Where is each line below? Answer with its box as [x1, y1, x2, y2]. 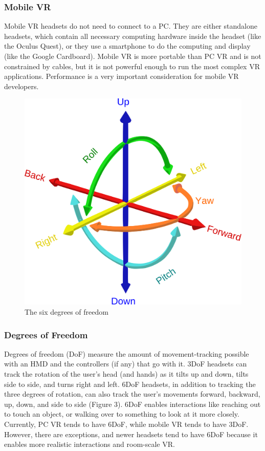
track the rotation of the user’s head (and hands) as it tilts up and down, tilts [4, 368, 249, 379]
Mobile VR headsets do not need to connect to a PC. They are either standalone [4, 20, 257, 31]
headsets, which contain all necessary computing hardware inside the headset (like [4, 30, 261, 41]
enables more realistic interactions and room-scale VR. [4, 439, 175, 449]
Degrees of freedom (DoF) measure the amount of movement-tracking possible [4, 348, 249, 359]
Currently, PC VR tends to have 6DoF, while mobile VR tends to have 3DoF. [4, 418, 249, 429]
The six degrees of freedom [25, 306, 108, 317]
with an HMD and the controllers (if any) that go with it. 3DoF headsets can [4, 358, 247, 369]
